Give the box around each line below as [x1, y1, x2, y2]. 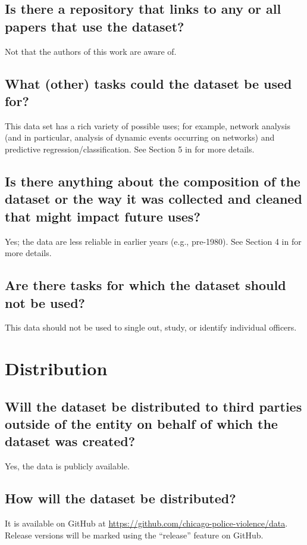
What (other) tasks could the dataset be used [5, 74, 292, 92]
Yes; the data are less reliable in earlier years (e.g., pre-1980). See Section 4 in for [5, 235, 302, 247]
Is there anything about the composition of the [5, 172, 300, 190]
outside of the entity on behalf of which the [5, 415, 278, 433]
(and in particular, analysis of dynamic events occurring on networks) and [5, 131, 275, 144]
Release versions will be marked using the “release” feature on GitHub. [5, 528, 264, 541]
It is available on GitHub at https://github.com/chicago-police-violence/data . [5, 517, 288, 530]
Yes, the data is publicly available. [5, 460, 130, 472]
